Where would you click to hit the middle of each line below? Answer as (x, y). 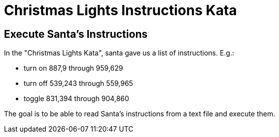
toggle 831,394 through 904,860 (76, 99)
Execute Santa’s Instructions (76, 34)
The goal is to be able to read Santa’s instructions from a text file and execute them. (140, 114)
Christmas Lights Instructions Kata (121, 10)
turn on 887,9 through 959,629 (73, 68)
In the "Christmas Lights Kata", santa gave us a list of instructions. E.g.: (119, 53)
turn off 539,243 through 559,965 (78, 83)
